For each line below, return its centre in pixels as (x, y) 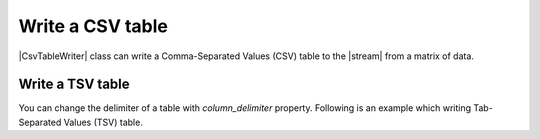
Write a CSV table (93, 26)
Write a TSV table (74, 84)
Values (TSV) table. (103, 122)
